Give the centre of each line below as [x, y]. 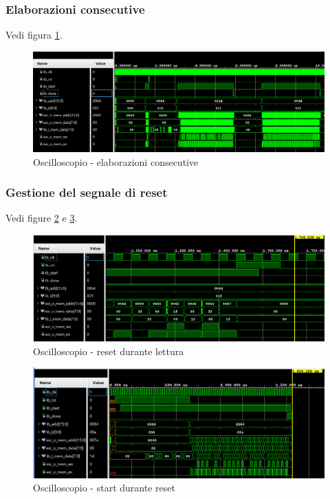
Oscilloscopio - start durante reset [104, 488]
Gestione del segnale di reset [87, 192]
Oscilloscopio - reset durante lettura [109, 351]
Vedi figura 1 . [34, 35]
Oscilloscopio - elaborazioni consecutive [116, 161]
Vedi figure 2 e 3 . [42, 218]
